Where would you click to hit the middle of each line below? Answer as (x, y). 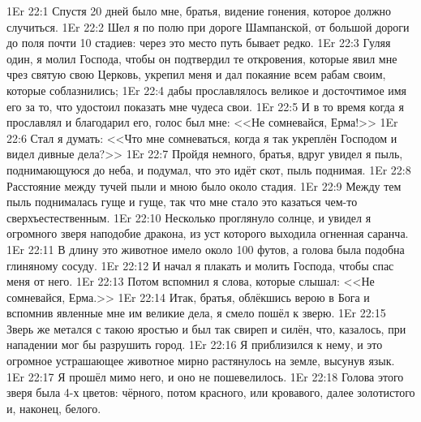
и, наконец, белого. (54, 408)
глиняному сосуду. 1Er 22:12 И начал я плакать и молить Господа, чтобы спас (200, 265)
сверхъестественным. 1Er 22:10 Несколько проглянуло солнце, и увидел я (189, 217)
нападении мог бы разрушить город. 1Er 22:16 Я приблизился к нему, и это (195, 344)
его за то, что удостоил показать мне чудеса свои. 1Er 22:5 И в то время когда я (205, 106)
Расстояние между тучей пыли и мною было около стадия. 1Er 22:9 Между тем (204, 185)
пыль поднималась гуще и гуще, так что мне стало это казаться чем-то (182, 202)
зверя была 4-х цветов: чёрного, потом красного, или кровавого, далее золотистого (211, 392)
